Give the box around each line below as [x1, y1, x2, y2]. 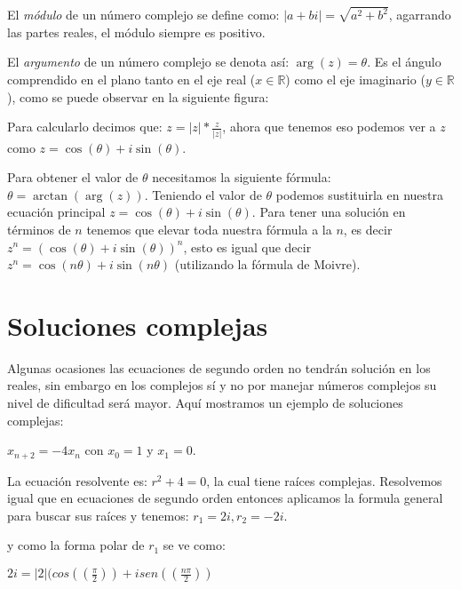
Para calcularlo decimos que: [7, 117, 163, 136]
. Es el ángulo [367, 52, 441, 71]
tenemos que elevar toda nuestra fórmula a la [86, 219, 332, 238]
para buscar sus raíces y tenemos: [7, 505, 189, 524]
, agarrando [388, 5, 451, 24]
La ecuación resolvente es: [7, 471, 147, 490]
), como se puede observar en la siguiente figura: [7, 87, 269, 106]
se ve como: [163, 536, 226, 554]
